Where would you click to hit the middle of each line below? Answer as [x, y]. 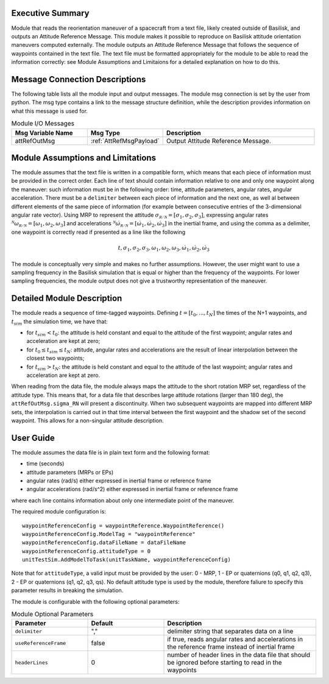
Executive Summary [50, 13]
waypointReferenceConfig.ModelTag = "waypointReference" [109, 534]
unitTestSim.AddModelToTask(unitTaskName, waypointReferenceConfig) [126, 560]
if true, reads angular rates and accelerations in [235, 640]
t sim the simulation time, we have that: [59, 322]
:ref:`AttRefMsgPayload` [125, 141]
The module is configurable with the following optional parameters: [95, 601]
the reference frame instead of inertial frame [231, 647]
